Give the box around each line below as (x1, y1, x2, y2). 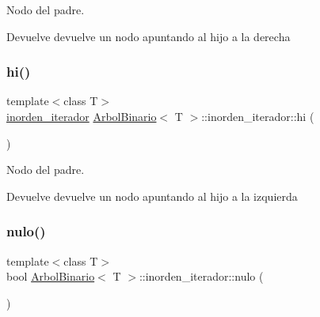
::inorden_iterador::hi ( (201, 108, 314, 124)
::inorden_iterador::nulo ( (139, 268, 264, 285)
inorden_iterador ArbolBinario (6, 108, 157, 124)
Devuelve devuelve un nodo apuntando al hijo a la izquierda (6, 187, 298, 204)
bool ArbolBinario (6, 268, 95, 285)
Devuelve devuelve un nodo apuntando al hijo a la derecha (6, 28, 291, 44)
